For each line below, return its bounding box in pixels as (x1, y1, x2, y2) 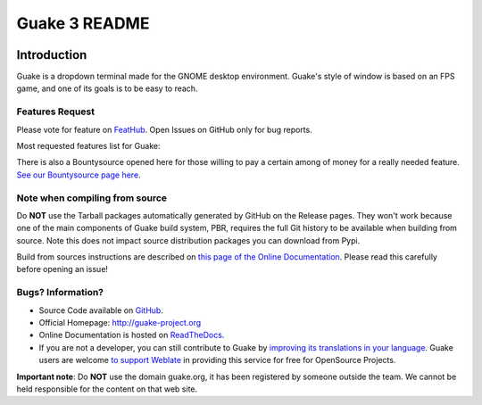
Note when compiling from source (16, 192, 168, 204)
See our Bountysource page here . (16, 169, 142, 180)
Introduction (16, 47, 87, 62)
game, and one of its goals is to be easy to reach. (16, 83, 198, 94)
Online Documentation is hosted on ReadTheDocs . (38, 330, 225, 341)
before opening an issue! (16, 264, 109, 275)
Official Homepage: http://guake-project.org (38, 318, 202, 327)
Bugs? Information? (16, 286, 104, 299)
